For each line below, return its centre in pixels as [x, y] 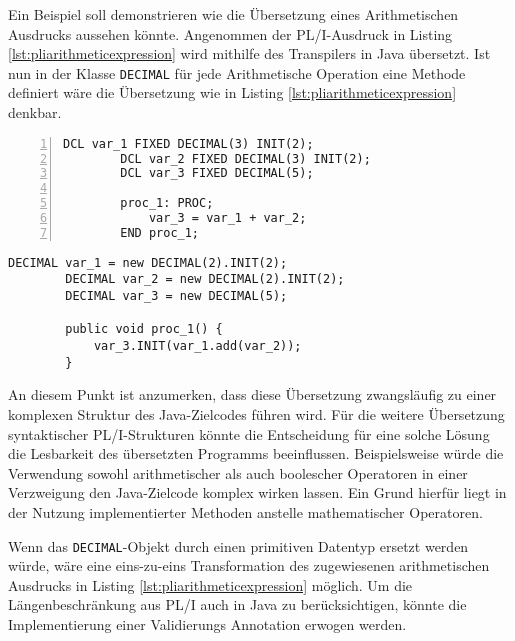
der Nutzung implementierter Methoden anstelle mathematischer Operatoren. [245, 511]
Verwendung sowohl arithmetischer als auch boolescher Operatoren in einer [238, 472]
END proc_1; [160, 232]
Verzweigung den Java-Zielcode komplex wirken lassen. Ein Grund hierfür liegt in [257, 492]
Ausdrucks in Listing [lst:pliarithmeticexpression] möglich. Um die [210, 584]
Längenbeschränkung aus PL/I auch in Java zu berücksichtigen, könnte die [237, 604]
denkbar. [35, 112]
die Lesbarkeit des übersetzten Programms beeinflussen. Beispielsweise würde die [256, 453]
